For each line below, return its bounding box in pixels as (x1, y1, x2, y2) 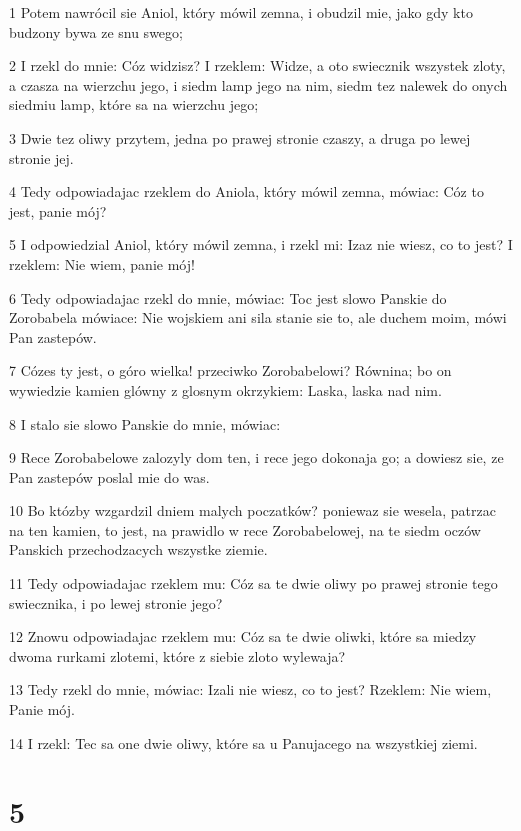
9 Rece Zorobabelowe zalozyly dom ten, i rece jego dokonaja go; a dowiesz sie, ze (9, 447, 504, 468)
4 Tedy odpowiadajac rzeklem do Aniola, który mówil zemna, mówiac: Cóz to (9, 181, 484, 202)
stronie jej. (9, 147, 74, 168)
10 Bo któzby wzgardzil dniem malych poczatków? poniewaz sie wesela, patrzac (9, 500, 496, 521)
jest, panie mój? (9, 200, 107, 221)
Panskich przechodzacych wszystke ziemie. (9, 539, 268, 560)
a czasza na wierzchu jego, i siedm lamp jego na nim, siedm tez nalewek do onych (9, 74, 508, 95)
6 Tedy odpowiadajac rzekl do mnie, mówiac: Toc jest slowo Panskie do (9, 287, 447, 308)
